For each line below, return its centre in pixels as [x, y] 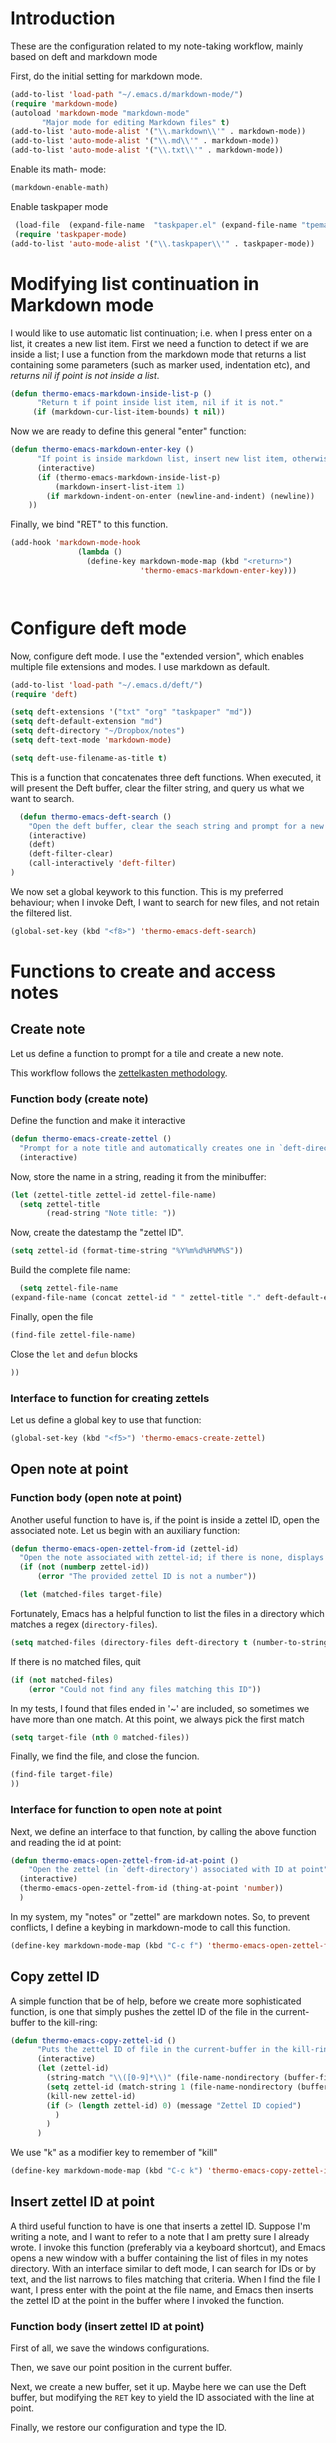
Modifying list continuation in [135, 283]
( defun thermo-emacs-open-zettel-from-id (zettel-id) [125, 1548]
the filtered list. [41, 913]
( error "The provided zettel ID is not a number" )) [146, 1577]
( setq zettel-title [60, 1204]
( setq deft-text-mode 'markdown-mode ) [91, 740]
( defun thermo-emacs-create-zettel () [91, 1139]
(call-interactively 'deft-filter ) [102, 863]
